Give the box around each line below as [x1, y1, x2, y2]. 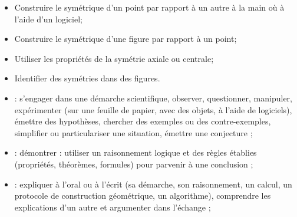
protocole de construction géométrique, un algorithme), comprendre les [14, 189, 271, 202]
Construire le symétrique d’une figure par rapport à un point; [14, 32, 237, 45]
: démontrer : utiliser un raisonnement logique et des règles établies [14, 146, 257, 159]
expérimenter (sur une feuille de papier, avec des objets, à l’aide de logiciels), [14, 103, 292, 116]
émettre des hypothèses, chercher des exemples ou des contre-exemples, [14, 115, 271, 127]
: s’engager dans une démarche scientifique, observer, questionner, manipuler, [14, 91, 292, 104]
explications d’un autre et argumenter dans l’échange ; [14, 200, 211, 213]
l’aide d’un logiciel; [14, 12, 82, 25]
